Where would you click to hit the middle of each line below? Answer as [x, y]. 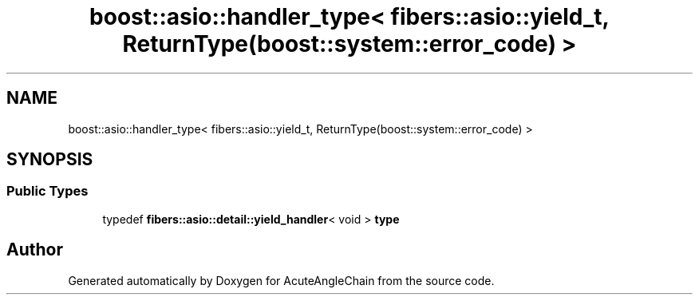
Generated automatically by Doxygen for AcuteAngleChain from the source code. [281, 280]
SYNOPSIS [50, 160]
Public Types [47, 191]
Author [35, 250]
